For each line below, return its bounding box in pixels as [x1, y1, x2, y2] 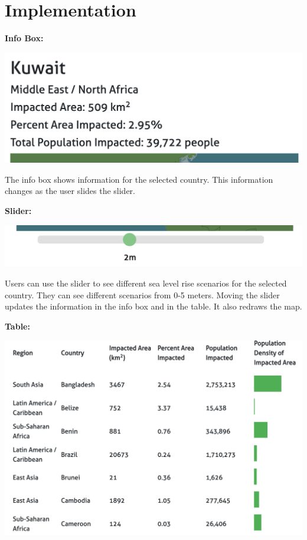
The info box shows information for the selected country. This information [5, 173, 273, 185]
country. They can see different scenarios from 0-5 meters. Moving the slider [5, 288, 280, 301]
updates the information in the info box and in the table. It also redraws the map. [5, 300, 302, 312]
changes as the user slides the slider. [5, 185, 136, 197]
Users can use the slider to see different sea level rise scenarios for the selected [5, 277, 287, 289]
